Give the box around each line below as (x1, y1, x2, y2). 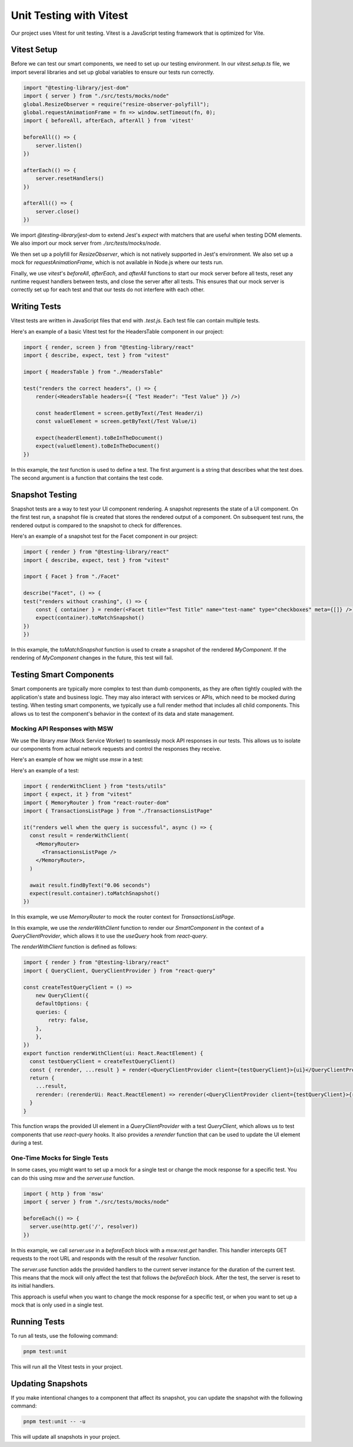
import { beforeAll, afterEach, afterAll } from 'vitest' (23, 117, 194, 124)
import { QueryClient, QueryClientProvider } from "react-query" (23, 967, 216, 974)
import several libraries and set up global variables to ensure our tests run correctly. (11, 68, 215, 75)
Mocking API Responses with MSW (11, 725, 114, 733)
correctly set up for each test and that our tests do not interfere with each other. (11, 286, 205, 293)
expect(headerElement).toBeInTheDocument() (35, 434, 163, 441)
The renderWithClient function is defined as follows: (11, 943, 138, 951)
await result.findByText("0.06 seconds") (29, 882, 151, 889)
